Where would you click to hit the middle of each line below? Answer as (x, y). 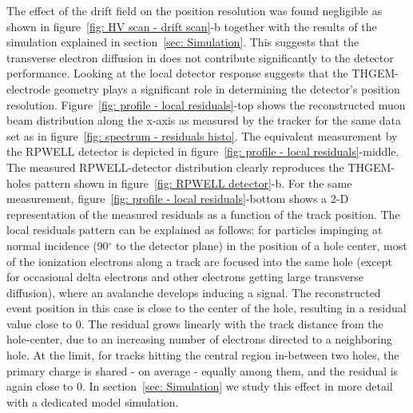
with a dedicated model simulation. (93, 401)
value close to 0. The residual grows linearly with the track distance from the (195, 323)
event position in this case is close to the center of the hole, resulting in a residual (206, 308)
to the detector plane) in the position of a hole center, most (262, 245)
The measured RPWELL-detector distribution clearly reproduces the (175, 167)
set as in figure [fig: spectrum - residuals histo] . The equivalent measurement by (202, 135)
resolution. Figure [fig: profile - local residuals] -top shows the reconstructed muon (206, 104)
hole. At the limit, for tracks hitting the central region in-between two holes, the (203, 355)
